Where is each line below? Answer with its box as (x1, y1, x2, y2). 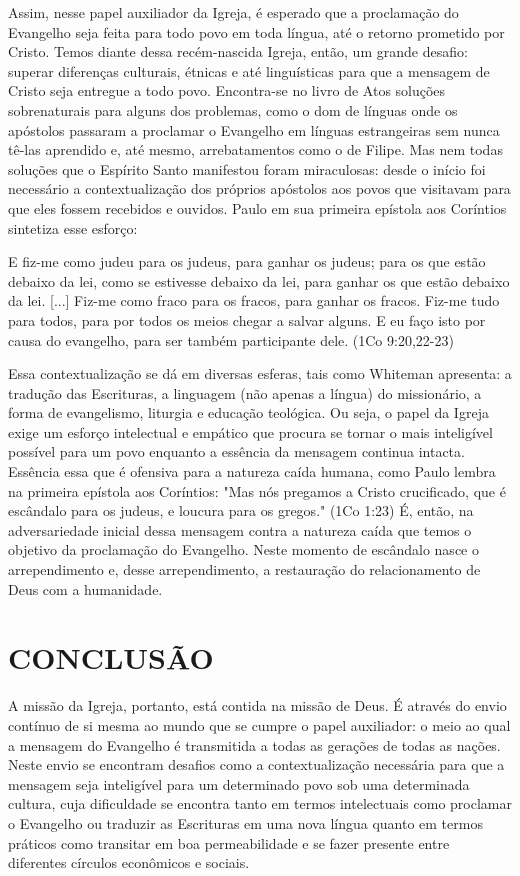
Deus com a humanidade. (8, 578, 163, 599)
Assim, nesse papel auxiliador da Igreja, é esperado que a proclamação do (8, 2, 459, 22)
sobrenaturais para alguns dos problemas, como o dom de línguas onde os (8, 99, 458, 120)
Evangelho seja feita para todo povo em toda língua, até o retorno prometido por (8, 21, 505, 42)
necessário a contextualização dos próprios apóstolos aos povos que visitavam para (8, 178, 511, 199)
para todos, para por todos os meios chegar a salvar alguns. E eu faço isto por (8, 309, 486, 330)
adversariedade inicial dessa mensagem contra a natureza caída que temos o (8, 519, 472, 540)
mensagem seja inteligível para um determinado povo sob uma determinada (8, 773, 470, 794)
